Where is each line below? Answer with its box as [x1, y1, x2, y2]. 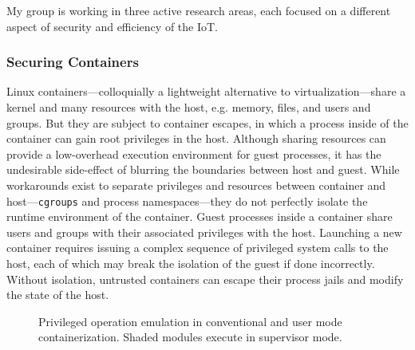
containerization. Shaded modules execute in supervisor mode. [38, 328, 342, 345]
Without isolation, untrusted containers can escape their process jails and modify [6, 270, 404, 287]
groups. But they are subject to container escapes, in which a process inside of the [6, 114, 409, 131]
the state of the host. [6, 286, 109, 303]
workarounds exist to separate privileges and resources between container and [6, 176, 386, 193]
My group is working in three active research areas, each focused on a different [6, 2, 391, 18]
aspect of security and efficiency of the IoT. [6, 18, 218, 34]
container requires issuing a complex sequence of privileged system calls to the [6, 239, 389, 256]
